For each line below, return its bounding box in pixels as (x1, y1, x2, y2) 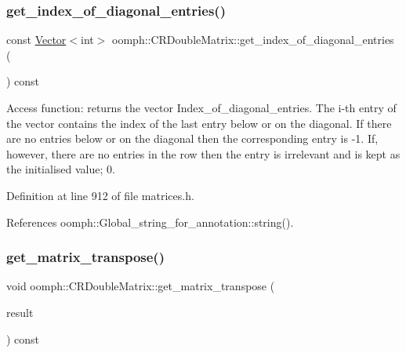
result (6, 304, 34, 320)
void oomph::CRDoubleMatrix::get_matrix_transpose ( (6, 278, 275, 294)
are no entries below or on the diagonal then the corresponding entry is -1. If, (6, 130, 379, 147)
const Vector (6, 31, 67, 48)
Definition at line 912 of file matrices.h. (6, 187, 194, 203)
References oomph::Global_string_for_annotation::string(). (6, 213, 294, 230)
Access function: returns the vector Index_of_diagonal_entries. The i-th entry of (6, 100, 397, 115)
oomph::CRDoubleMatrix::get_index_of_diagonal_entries (112, 31, 394, 48)
